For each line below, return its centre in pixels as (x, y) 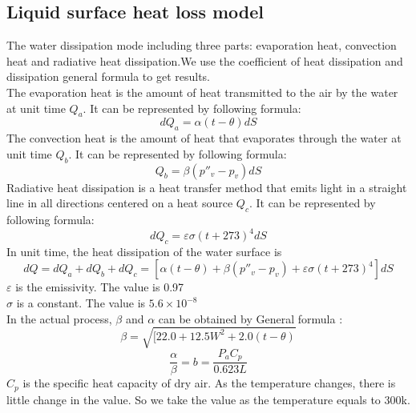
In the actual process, (59, 318)
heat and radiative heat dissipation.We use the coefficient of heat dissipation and (205, 60)
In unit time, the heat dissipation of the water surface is (144, 251)
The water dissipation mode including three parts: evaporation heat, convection (202, 45)
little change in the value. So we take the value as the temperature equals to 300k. (208, 399)
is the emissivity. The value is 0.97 (100, 287)
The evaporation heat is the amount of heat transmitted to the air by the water (202, 92)
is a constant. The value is (81, 303)
